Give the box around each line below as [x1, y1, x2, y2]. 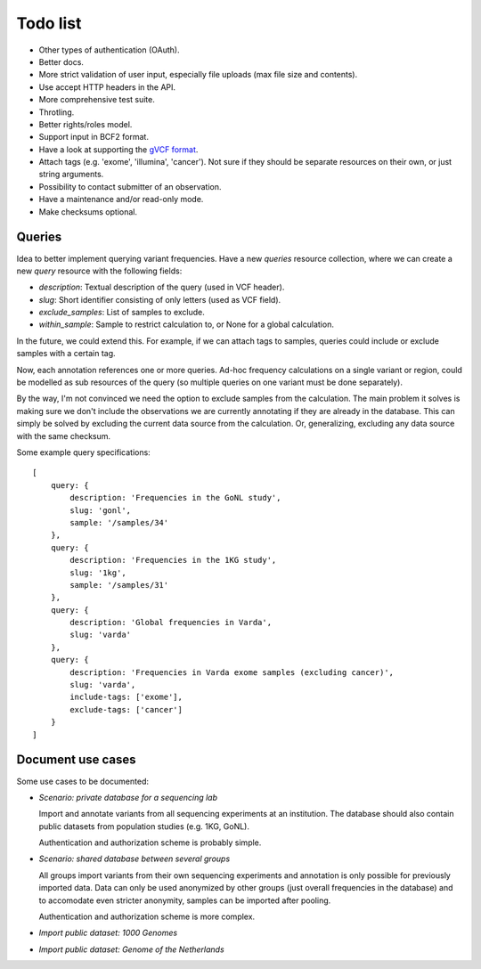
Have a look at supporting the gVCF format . [38, 143, 199, 155]
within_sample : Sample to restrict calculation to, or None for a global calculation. [38, 319, 334, 330]
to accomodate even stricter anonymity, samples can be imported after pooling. [38, 895, 331, 906]
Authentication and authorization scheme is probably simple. [38, 837, 262, 848]
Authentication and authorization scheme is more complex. [38, 911, 256, 922]
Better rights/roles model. [38, 118, 133, 129]
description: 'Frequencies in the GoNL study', [69, 493, 281, 503]
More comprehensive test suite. [38, 94, 156, 105]
